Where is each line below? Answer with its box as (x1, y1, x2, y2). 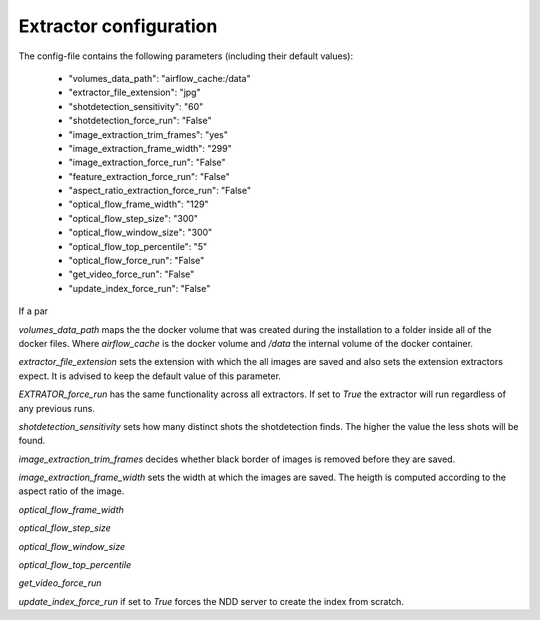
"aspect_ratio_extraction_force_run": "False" (68, 185, 252, 197)
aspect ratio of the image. (18, 485, 125, 497)
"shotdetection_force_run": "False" (68, 115, 212, 127)
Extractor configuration (18, 15, 218, 37)
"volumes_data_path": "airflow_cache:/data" (68, 72, 251, 84)
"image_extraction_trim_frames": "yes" (68, 128, 229, 140)
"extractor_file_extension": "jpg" (68, 86, 201, 99)
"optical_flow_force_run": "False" (68, 255, 205, 267)
